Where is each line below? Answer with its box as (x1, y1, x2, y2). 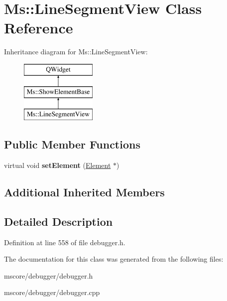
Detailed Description (4, 213, 113, 229)
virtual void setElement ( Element (4, 160, 111, 170)
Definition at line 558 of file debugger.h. (4, 237, 125, 247)
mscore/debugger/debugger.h (4, 270, 93, 281)
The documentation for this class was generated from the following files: (4, 254, 224, 264)
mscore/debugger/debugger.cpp (4, 287, 100, 298)
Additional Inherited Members (4, 184, 165, 200)
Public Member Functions (4, 137, 140, 152)
